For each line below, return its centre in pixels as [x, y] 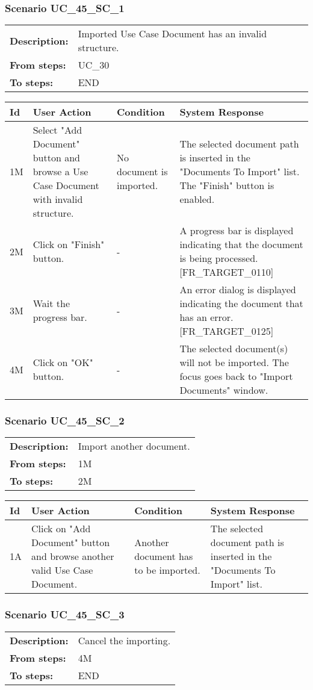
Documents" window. [224, 390]
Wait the [51, 303]
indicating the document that [241, 303]
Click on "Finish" [69, 244]
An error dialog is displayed [238, 290]
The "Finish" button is [227, 185]
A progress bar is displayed [237, 231]
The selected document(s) [234, 349]
